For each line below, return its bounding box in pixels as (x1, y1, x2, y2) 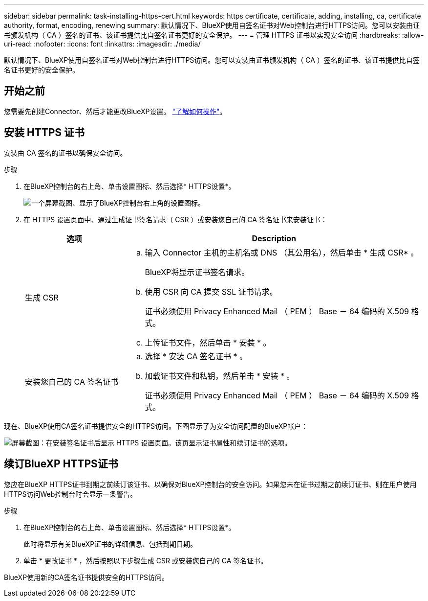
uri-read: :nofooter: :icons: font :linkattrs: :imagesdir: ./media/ (4, 40, 201, 48)
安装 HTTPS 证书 (4, 126, 85, 139)
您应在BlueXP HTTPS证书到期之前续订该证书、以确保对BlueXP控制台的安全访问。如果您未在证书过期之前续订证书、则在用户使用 (4, 480, 417, 488)
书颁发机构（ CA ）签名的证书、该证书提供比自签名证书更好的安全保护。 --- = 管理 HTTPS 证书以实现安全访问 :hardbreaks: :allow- (4, 31, 424, 39)
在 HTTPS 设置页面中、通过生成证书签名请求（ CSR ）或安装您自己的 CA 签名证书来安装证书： (23, 215, 327, 224)
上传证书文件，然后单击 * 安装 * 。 (145, 337, 271, 347)
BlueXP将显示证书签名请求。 (145, 267, 250, 277)
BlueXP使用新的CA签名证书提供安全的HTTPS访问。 (4, 573, 169, 581)
